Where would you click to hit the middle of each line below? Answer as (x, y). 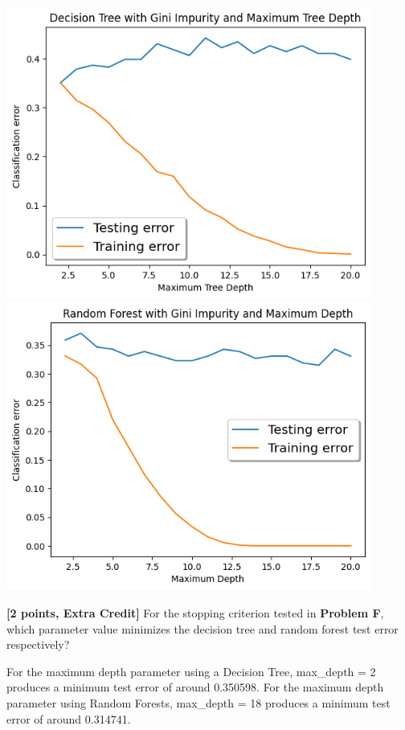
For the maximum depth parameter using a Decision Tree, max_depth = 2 (191, 671)
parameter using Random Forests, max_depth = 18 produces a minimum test (198, 702)
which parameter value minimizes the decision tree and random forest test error (202, 628)
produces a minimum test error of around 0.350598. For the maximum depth (195, 687)
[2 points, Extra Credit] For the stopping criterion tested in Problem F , (195, 612)
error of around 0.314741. (69, 718)
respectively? (38, 644)
